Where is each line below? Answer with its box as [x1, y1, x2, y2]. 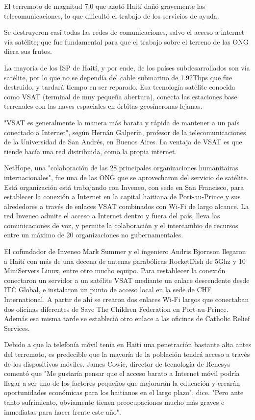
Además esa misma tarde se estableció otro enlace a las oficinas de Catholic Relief [4, 313, 250, 324]
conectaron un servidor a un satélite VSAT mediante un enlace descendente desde [4, 275, 250, 285]
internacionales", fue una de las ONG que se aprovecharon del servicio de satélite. [4, 172, 249, 182]
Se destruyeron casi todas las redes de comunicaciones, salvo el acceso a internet [4, 27, 245, 37]
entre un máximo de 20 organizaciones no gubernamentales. [4, 230, 183, 240]
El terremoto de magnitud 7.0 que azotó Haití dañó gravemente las [4, 1, 205, 11]
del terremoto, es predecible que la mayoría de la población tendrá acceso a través [4, 349, 250, 359]
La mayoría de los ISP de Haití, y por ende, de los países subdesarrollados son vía [4, 62, 250, 72]
